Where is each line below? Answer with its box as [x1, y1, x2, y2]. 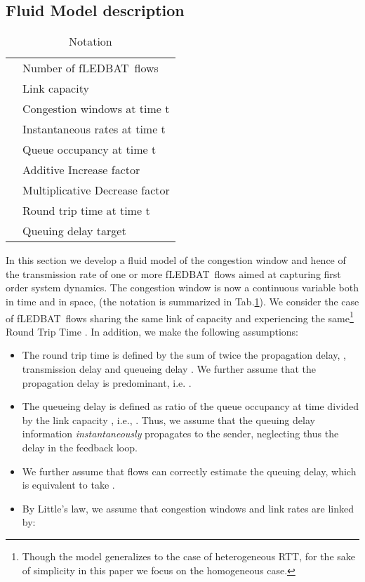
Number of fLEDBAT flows [22, 60, 159, 77]
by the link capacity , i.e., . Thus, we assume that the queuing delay [22, 412, 315, 427]
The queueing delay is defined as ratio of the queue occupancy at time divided [22, 399, 359, 414]
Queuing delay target [22, 223, 126, 239]
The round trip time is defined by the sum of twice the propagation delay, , [22, 348, 346, 362]
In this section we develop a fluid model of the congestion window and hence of [6, 253, 346, 267]
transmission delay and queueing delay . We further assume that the [22, 362, 316, 376]
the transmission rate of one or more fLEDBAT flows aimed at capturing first [6, 266, 341, 281]
